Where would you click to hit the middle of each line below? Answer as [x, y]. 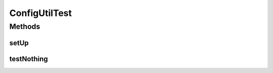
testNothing [29, 59]
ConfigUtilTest [41, 13]
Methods [25, 26]
